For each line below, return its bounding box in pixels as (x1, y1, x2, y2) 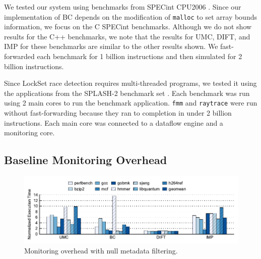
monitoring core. (4, 127, 55, 138)
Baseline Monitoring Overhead (4, 152, 167, 168)
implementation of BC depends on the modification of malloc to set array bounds (4, 11, 257, 22)
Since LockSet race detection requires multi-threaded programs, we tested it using (4, 78, 257, 88)
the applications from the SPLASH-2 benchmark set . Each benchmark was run (4, 87, 250, 98)
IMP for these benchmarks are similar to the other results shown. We (4, 41, 218, 51)
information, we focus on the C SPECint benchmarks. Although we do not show (4, 21, 252, 32)
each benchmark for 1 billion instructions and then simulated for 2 (37, 51, 242, 62)
